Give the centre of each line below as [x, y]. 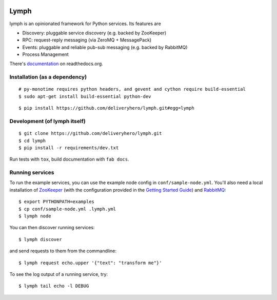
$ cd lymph [32, 141]
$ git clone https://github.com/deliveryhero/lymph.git [90, 134]
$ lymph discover [40, 239]
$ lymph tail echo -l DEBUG [54, 286]
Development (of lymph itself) [47, 121]
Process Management [45, 54]
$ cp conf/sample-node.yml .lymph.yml [67, 209]
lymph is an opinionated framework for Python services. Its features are [85, 24]
